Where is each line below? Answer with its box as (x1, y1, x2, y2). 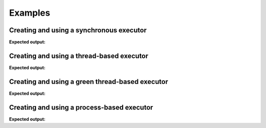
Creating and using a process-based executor (9, 103, 153, 111)
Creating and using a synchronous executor (9, 26, 147, 34)
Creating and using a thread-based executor (9, 51, 149, 60)
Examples (9, 7, 50, 18)
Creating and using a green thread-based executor (9, 77, 168, 86)
